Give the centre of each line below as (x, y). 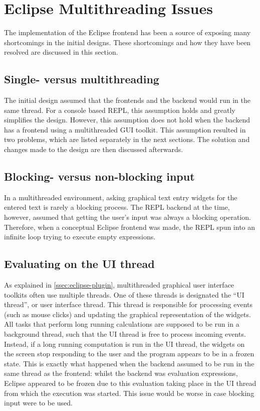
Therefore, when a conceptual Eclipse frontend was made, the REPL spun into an (130, 227)
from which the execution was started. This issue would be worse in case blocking (129, 393)
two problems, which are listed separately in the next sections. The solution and (127, 139)
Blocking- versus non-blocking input (99, 176)
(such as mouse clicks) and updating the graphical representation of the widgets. (127, 314)
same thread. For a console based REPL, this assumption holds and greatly (120, 110)
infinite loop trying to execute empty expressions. (80, 237)
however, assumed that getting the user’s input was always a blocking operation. (127, 217)
